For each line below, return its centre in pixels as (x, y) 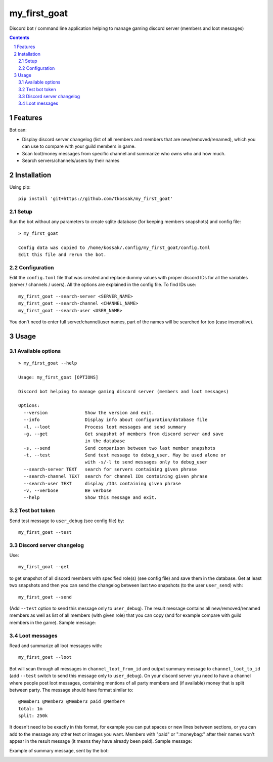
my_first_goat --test (45, 532)
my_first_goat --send (45, 597)
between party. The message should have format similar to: (71, 690)
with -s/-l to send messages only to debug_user (146, 462)
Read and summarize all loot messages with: (56, 646)
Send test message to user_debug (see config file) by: (67, 521)
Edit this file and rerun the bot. (62, 255)
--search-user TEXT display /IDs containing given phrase (102, 483)
